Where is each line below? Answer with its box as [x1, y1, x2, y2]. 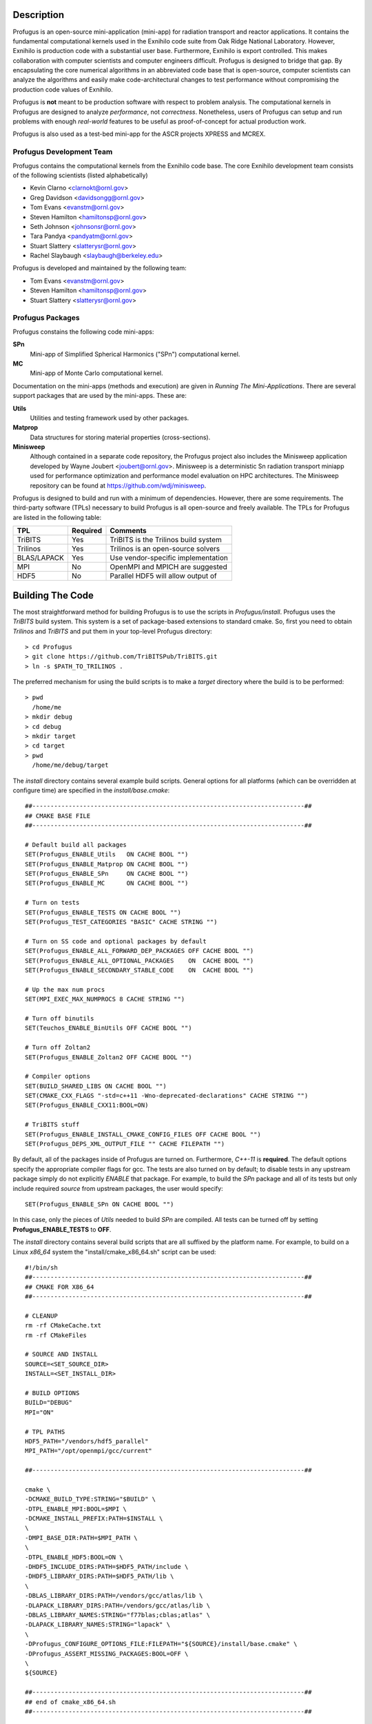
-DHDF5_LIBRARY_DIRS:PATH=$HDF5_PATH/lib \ [25, 1572, 174, 1581]
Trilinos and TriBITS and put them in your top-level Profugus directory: [12, 627, 213, 635]
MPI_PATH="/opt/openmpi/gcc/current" [25, 1447, 153, 1455]
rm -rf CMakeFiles [25, 1331, 87, 1339]
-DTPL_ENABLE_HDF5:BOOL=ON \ [25, 1553, 123, 1561]
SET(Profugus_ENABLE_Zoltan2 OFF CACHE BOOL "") [25, 1053, 192, 1061]
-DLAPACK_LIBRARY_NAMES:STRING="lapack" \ [25, 1621, 171, 1629]
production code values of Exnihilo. [12, 85, 114, 93]
